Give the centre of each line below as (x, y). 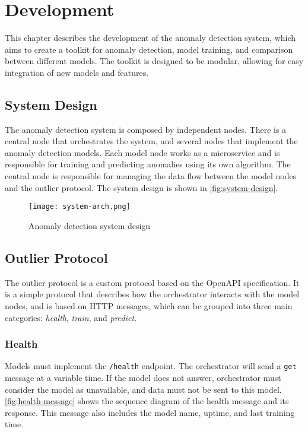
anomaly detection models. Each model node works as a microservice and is (142, 152)
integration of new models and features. (77, 72)
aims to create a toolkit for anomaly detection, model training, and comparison (149, 49)
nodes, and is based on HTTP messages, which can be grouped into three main (149, 305)
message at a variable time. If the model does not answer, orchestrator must (143, 377)
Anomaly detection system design (90, 225)
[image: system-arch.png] (80, 207)
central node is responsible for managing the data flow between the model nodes (151, 176)
